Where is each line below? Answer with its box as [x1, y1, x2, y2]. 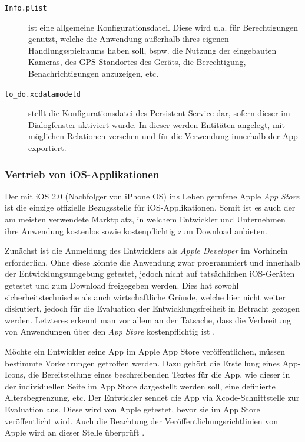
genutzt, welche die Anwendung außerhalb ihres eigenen [28, 32, 229, 45]
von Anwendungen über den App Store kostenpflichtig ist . [5, 325, 216, 338]
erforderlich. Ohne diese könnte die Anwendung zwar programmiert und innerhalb [5, 256, 300, 268]
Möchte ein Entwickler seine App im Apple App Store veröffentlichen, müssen [5, 345, 286, 357]
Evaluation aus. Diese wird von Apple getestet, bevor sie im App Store [5, 402, 260, 415]
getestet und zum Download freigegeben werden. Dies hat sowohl [5, 279, 239, 292]
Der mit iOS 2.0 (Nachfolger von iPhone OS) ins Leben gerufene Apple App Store [5, 189, 300, 202]
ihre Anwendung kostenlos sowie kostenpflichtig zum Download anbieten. [5, 224, 267, 237]
